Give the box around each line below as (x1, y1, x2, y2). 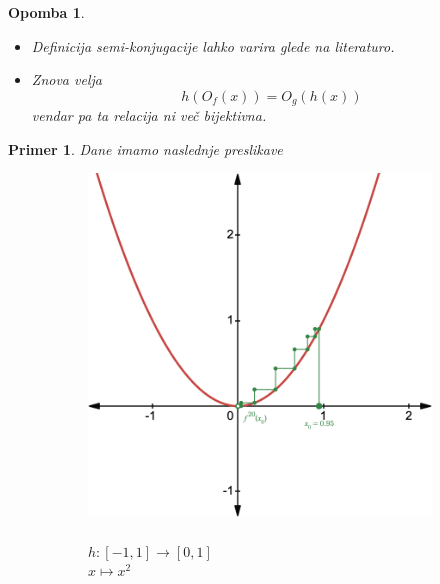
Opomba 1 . (8, 2, 85, 22)
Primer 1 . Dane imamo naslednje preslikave (8, 138, 283, 159)
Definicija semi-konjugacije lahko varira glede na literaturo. (31, 35, 395, 56)
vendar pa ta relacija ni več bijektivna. (31, 105, 267, 126)
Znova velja (31, 69, 102, 90)
